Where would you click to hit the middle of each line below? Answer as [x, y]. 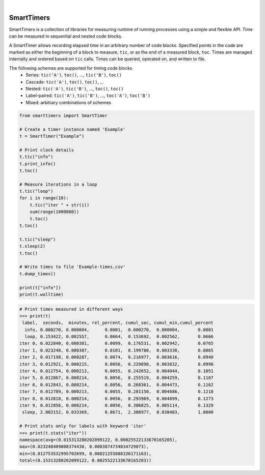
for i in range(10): [44, 198]
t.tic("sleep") [38, 239]
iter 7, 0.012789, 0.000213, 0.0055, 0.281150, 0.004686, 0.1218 [116, 392]
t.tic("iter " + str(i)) [60, 205]
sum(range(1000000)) [54, 212]
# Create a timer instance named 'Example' [73, 129]
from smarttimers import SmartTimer [64, 115]
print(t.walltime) [41, 294]
